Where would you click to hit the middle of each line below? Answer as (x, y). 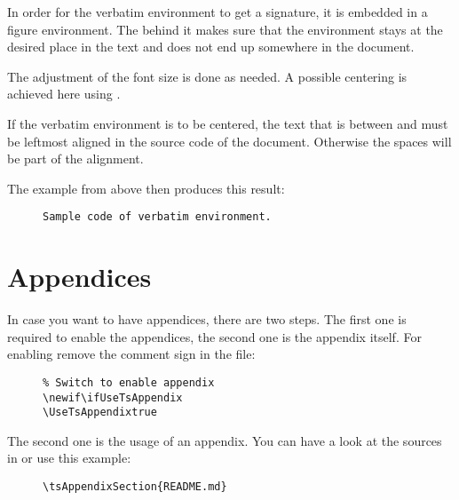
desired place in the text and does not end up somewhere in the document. (211, 47)
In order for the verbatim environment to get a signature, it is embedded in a (218, 12)
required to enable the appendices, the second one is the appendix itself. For (214, 336)
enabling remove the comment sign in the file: (131, 354)
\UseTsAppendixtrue (100, 413)
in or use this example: (69, 458)
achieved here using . (64, 94)
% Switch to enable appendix (129, 382)
